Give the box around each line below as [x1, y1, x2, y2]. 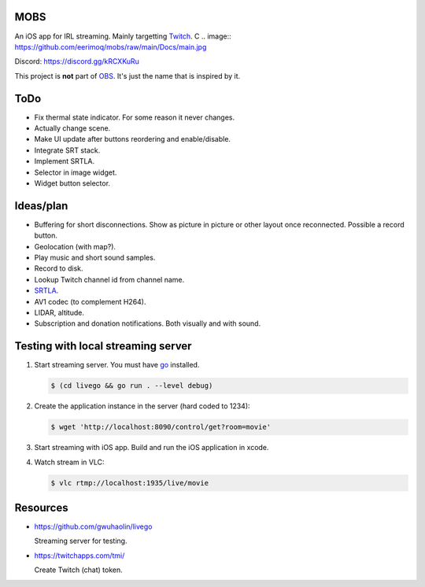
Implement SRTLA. [34, 157, 95, 166]
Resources [14, 500, 68, 515]
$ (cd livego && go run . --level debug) [50, 382, 213, 390]
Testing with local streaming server [14, 339, 192, 353]
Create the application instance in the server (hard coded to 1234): [34, 401, 251, 411]
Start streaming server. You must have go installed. [34, 360, 200, 370]
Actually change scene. [34, 123, 111, 133]
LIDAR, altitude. [34, 308, 84, 317]
